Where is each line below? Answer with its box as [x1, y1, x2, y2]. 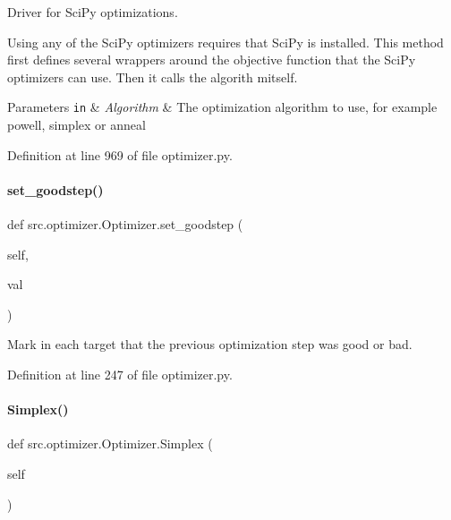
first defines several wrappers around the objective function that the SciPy [7, 50, 416, 69]
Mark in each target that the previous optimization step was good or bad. [7, 335, 413, 354]
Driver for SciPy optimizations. [7, 3, 178, 21]
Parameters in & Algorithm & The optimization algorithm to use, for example [7, 98, 438, 116]
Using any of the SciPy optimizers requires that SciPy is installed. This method [7, 32, 444, 51]
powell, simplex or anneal [7, 115, 146, 134]
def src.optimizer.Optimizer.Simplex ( [7, 434, 213, 453]
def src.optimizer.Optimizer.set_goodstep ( [7, 215, 243, 234]
